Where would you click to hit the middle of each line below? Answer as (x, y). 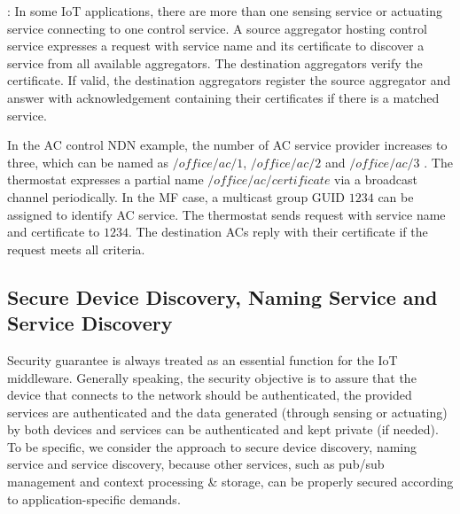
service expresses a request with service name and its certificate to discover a (216, 46)
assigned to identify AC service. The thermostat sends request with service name (226, 214)
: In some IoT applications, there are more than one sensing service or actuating (225, 11)
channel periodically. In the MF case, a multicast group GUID (176, 196)
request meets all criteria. (76, 249)
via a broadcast (376, 179)
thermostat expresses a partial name (105, 179)
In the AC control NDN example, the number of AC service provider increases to (227, 145)
